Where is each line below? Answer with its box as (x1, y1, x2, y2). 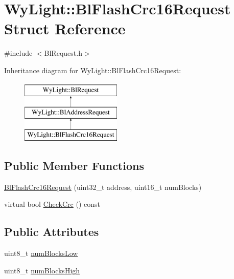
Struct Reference (4, 18, 126, 39)
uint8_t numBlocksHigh (4, 265, 80, 275)
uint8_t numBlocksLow (4, 248, 78, 259)
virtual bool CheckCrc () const (4, 199, 101, 209)
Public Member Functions (4, 157, 144, 173)
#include (4, 48, 33, 58)
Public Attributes (4, 224, 99, 240)
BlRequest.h (44, 48, 82, 58)
